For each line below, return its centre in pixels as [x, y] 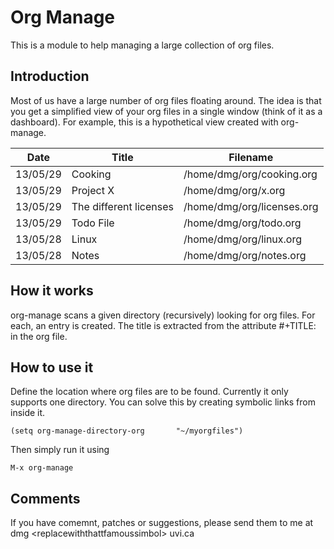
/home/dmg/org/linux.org [243, 239]
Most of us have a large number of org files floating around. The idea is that [166, 100]
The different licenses [122, 206]
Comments [45, 498]
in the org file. [39, 336]
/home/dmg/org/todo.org [242, 223]
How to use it [52, 367]
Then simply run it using [60, 450]
